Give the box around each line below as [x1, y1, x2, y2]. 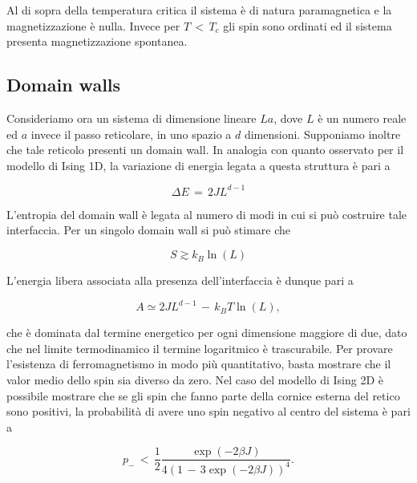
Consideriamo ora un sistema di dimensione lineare [6, 109, 257, 126]
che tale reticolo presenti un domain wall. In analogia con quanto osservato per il [6, 141, 404, 158]
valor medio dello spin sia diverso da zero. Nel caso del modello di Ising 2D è [6, 371, 384, 388]
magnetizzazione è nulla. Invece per [6, 17, 180, 34]
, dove [273, 109, 303, 126]
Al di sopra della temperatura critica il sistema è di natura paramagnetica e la [6, 2, 392, 18]
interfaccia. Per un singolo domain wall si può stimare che [6, 221, 291, 238]
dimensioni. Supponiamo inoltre [244, 125, 401, 142]
